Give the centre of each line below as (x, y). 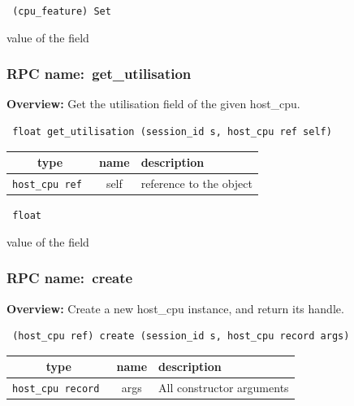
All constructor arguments (224, 388)
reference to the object (196, 183)
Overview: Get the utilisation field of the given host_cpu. (153, 104)
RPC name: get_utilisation (99, 74)
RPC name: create (70, 278)
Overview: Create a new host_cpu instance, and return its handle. (175, 308)
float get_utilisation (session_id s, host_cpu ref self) (172, 132)
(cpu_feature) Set (62, 11)
